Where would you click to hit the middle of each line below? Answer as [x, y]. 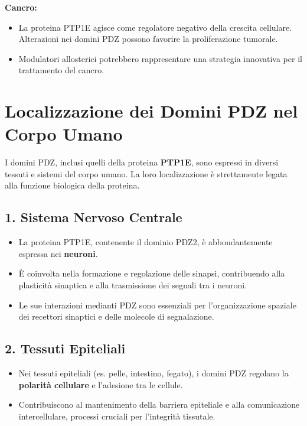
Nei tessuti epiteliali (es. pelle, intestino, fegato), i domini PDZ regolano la [153, 373]
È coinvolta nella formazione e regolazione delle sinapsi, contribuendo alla [152, 273]
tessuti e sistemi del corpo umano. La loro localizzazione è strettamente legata [146, 173]
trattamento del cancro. [61, 70]
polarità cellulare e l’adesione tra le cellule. [101, 384]
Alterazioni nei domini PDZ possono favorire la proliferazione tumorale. [148, 39]
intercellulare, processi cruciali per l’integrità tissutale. [117, 416]
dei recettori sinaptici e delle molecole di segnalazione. [116, 316]
